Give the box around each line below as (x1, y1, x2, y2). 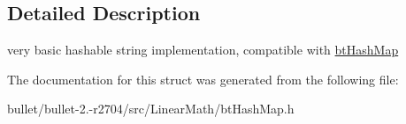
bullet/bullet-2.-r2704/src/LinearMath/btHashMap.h (7, 99, 295, 118)
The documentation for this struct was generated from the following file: (7, 69, 399, 88)
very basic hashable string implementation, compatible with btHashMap (7, 40, 399, 59)
